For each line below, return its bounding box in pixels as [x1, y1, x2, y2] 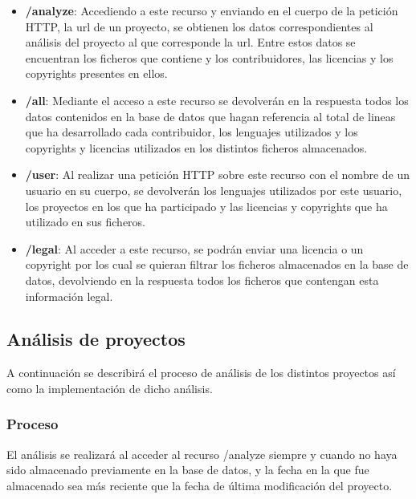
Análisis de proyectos [6, 327, 186, 351]
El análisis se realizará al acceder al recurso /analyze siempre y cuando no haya [6, 445, 398, 462]
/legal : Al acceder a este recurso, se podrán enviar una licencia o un [25, 240, 364, 257]
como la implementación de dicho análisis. [6, 379, 213, 396]
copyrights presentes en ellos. [25, 65, 168, 82]
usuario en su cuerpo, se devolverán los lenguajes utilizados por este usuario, [25, 181, 402, 198]
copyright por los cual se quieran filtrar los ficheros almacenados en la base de [25, 256, 409, 273]
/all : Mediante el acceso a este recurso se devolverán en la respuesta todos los [25, 91, 409, 108]
